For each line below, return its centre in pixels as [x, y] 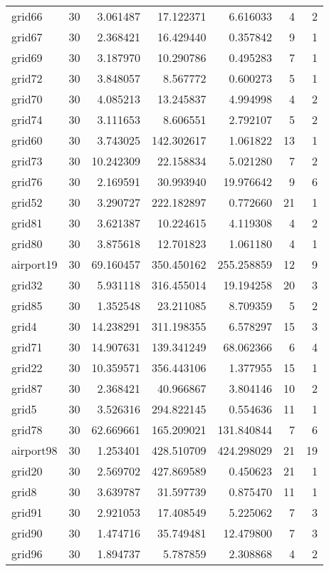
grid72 [27, 78]
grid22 [27, 367]
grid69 [27, 57]
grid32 [27, 285]
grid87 [27, 388]
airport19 [35, 264]
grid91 [27, 512]
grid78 [27, 429]
